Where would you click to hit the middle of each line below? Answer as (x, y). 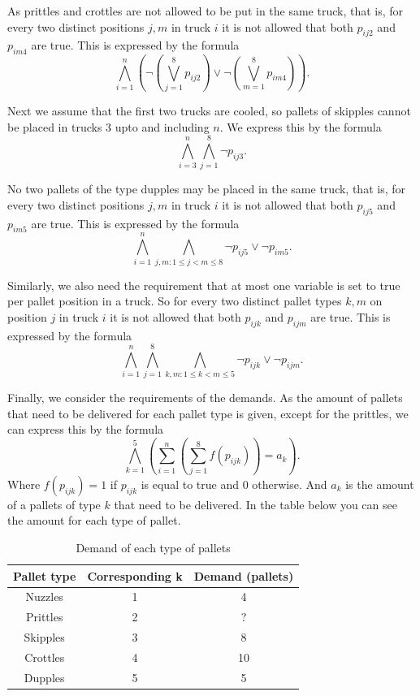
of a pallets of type (54, 504)
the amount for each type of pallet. (94, 520)
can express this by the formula (86, 429)
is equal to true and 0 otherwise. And (234, 484)
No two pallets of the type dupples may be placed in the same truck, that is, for (206, 189)
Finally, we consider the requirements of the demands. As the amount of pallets (205, 398)
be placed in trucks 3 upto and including (108, 126)
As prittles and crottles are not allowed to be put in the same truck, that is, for (206, 11)
